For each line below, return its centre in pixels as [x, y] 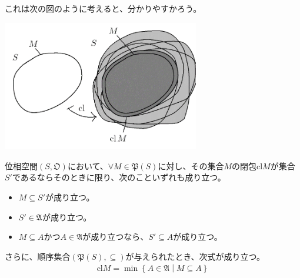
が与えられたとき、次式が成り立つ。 [195, 256]
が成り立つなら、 [116, 237]
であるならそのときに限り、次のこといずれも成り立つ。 [119, 177]
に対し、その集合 [191, 165]
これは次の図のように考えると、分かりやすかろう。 [103, 8]
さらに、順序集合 [38, 256]
